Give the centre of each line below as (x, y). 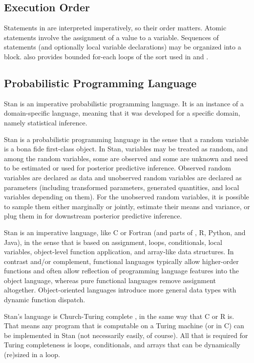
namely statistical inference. (46, 122)
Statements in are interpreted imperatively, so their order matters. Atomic (115, 28)
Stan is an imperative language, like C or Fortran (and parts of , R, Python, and (125, 232)
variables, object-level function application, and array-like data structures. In (119, 252)
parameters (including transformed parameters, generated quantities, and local (122, 187)
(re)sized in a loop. (32, 354)
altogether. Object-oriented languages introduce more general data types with (120, 290)
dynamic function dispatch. (45, 300)
